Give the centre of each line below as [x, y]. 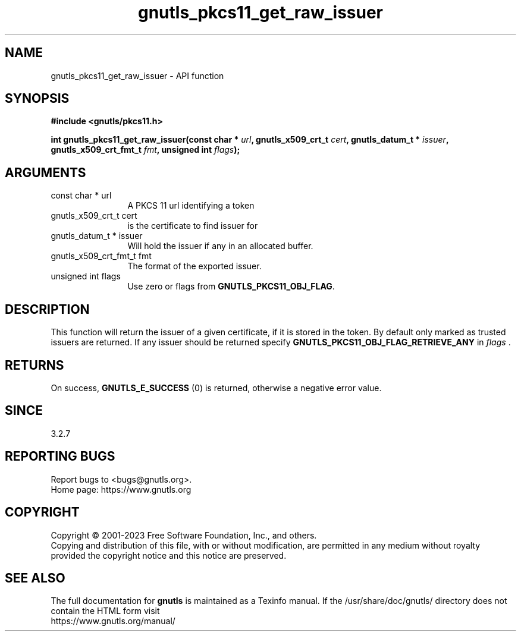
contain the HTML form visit [105, 611]
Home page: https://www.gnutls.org [121, 489]
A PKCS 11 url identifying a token [191, 206]
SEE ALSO [35, 578]
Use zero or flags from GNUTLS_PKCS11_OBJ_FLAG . [231, 286]
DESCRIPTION [47, 309]
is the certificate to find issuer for [193, 226]
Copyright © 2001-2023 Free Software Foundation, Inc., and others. [184, 535]
